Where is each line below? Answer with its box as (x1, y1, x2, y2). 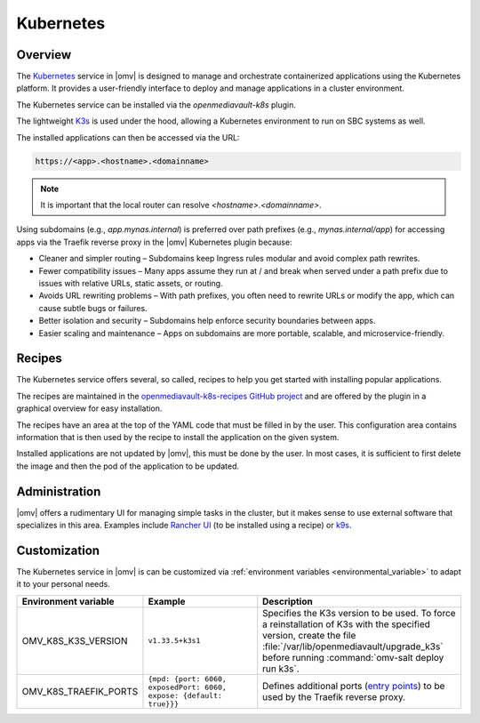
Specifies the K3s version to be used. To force (262, 607, 457, 619)
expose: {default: (148, 690, 222, 700)
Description (262, 595, 313, 607)
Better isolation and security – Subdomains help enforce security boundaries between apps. (38, 316, 376, 326)
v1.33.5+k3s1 (148, 636, 201, 646)
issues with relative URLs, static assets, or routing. (38, 277, 223, 288)
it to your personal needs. (16, 579, 110, 590)
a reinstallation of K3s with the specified (262, 618, 431, 631)
